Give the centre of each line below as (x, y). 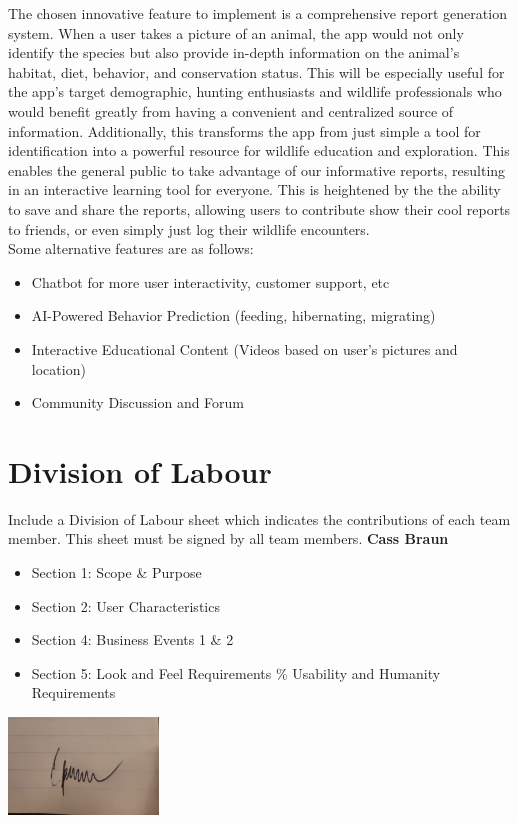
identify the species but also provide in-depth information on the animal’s (234, 52)
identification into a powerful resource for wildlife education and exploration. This (259, 150)
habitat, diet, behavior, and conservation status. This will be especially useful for (256, 71)
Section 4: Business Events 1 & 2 (132, 639)
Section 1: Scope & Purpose (116, 572)
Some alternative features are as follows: (131, 248)
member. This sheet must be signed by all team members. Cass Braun (228, 538)
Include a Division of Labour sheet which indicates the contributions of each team (259, 518)
